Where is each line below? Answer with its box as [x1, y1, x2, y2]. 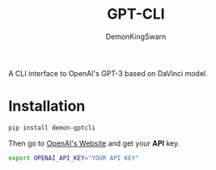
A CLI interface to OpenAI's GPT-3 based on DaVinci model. [8, 68, 208, 78]
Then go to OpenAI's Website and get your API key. [8, 138, 180, 148]
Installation [8, 97, 86, 116]
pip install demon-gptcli [8, 123, 95, 132]
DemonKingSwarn [105, 32, 167, 41]
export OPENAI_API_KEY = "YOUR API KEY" [8, 154, 139, 162]
